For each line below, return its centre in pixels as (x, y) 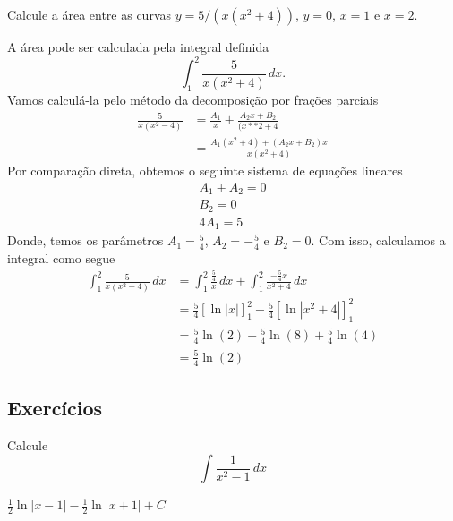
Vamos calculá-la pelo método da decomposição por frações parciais (193, 99)
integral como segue (61, 258)
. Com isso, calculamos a (378, 240)
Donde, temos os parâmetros (85, 240)
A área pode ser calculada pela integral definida (138, 47)
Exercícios (55, 408)
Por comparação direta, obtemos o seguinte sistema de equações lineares (205, 171)
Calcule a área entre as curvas (90, 14)
